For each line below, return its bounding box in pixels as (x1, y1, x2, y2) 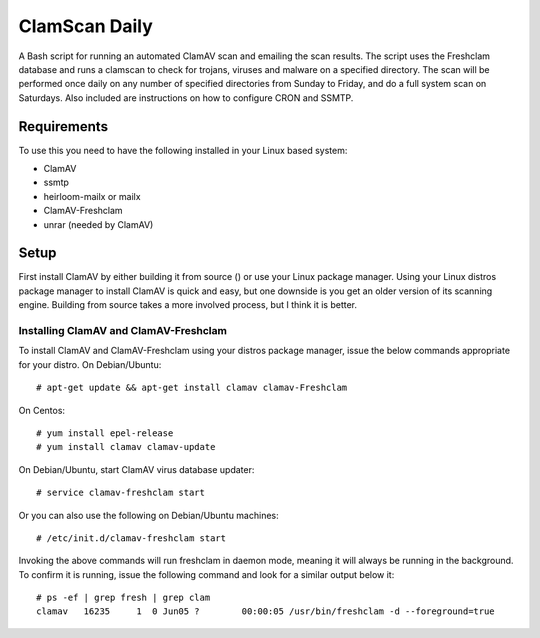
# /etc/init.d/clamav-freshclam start (36, 532, 227, 544)
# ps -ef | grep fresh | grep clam (36, 592, 211, 604)
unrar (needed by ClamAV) (43, 218, 154, 230)
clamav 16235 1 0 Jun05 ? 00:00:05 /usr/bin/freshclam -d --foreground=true (36, 606, 495, 617)
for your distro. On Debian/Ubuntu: (18, 358, 162, 370)
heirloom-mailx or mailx (43, 190, 141, 202)
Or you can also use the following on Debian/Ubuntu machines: (18, 509, 279, 521)
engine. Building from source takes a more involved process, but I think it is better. (18, 299, 358, 311)
